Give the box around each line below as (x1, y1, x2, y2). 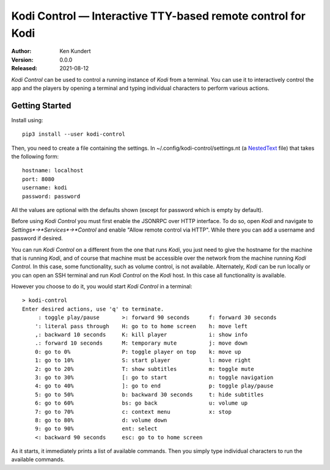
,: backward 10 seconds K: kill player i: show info (34, 331, 248, 339)
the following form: (11, 153, 59, 160)
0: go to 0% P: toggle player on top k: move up (34, 348, 241, 355)
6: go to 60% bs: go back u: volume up (34, 400, 248, 406)
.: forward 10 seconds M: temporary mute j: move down (34, 340, 248, 347)
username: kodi (22, 184, 68, 191)
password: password (22, 193, 81, 200)
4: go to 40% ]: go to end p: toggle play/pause (34, 383, 274, 389)
